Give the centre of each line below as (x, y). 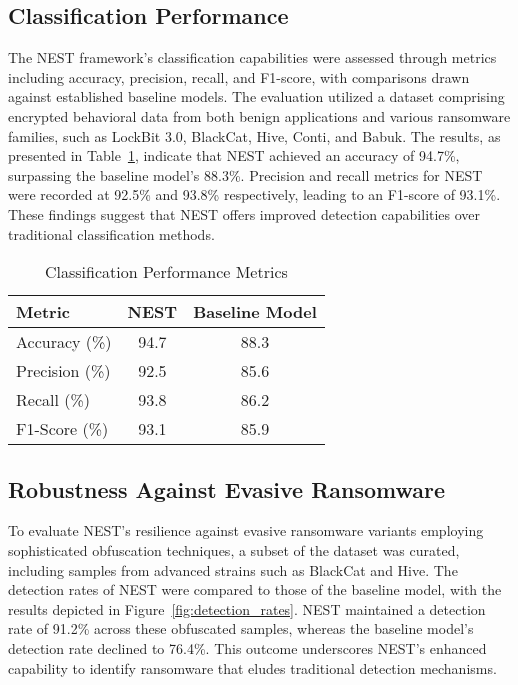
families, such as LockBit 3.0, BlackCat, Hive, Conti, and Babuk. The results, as (254, 135)
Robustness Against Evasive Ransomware (227, 488)
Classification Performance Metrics (166, 272)
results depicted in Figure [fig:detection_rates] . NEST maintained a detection (247, 608)
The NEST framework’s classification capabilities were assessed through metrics (252, 57)
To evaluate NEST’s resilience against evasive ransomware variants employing (246, 530)
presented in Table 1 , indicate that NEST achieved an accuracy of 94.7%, (234, 155)
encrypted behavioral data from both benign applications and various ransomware (259, 115)
